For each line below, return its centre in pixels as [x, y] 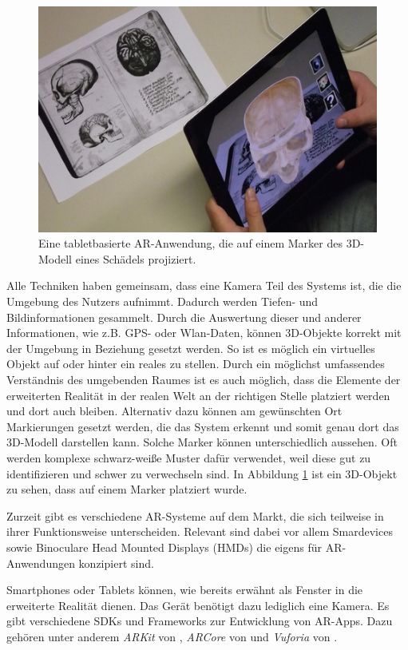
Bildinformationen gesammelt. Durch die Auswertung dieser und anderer [184, 317]
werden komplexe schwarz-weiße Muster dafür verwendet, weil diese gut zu [189, 457]
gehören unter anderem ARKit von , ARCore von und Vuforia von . [172, 636]
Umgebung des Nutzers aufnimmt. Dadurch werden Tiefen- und [162, 301]
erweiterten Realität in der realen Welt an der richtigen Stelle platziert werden [198, 395]
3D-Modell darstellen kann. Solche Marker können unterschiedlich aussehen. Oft [202, 442]
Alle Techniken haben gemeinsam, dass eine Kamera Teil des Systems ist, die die [204, 285]
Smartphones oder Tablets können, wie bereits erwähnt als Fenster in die [185, 590]
